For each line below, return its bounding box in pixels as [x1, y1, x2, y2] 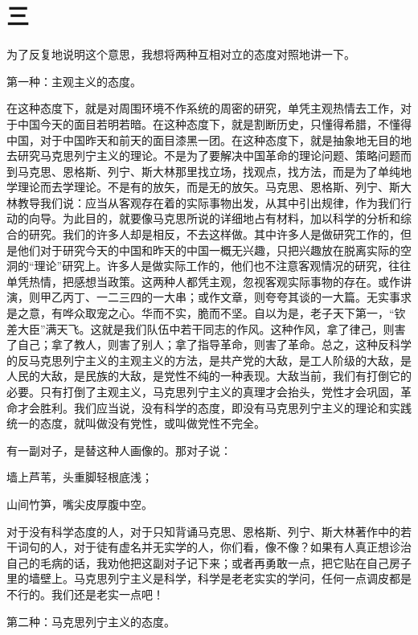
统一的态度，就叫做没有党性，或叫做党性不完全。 [6, 415, 265, 432]
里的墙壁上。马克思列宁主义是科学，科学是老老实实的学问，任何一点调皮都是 [6, 570, 412, 587]
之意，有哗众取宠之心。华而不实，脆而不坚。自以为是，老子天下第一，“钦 [17, 305, 406, 322]
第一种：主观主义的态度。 [6, 72, 141, 89]
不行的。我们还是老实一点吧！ [6, 585, 164, 602]
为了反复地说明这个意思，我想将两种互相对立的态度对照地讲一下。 [6, 46, 355, 63]
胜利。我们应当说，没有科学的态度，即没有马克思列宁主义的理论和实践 [39, 399, 412, 416]
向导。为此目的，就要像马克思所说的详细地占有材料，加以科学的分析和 [28, 210, 400, 227]
